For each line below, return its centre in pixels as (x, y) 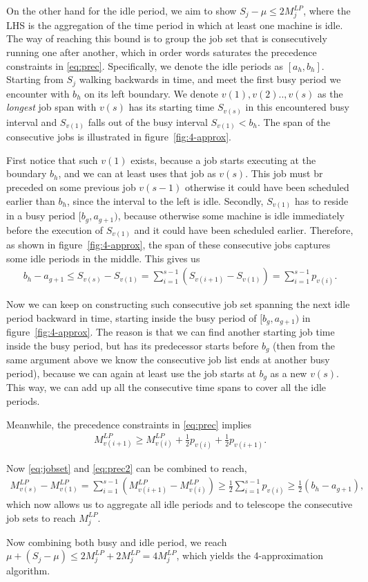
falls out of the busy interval (148, 121)
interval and (32, 121)
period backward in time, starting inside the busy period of (132, 317)
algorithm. (28, 571)
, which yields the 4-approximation (250, 555)
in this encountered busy (297, 107)
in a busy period (41, 216)
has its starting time (172, 107)
